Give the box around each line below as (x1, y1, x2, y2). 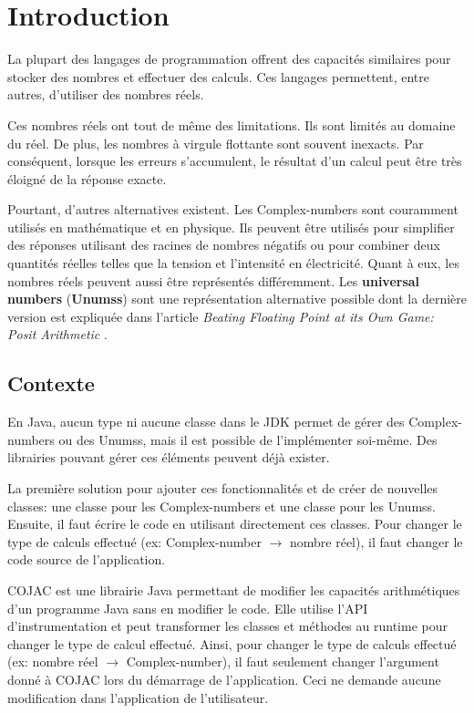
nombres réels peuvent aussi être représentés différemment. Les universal (7, 271, 420, 290)
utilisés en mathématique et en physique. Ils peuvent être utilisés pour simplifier (7, 217, 455, 236)
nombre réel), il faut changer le (289, 532, 463, 551)
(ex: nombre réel (7, 652, 98, 671)
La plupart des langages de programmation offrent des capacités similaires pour (7, 49, 451, 68)
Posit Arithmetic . (7, 325, 108, 344)
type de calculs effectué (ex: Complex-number (7, 532, 262, 551)
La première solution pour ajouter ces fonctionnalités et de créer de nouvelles (7, 479, 438, 498)
